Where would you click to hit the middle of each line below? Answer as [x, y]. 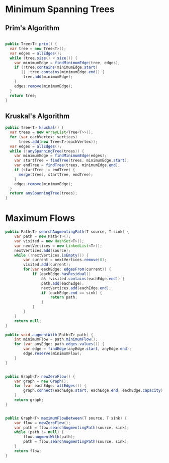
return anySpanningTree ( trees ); [44, 193]
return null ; [28, 321]
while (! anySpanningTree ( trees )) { [47, 151]
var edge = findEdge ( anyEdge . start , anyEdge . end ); [77, 349]
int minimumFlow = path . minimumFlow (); [56, 339]
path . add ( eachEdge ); [63, 283]
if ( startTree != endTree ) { [45, 170]
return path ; [64, 297]
